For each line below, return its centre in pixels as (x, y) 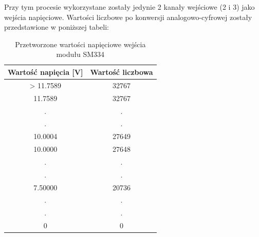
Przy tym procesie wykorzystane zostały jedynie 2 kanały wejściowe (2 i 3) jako (129, 7)
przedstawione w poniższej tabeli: (57, 27)
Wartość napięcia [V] (45, 72)
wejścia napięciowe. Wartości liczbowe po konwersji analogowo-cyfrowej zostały (128, 17)
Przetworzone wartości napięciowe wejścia (80, 44)
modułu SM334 (80, 54)
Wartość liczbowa (122, 72)
